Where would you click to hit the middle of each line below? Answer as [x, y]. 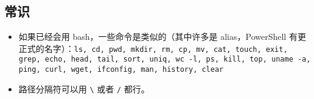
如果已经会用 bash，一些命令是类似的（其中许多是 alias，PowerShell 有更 [162, 37]
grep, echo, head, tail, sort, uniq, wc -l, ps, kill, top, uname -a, [165, 59]
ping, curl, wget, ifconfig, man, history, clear [121, 70]
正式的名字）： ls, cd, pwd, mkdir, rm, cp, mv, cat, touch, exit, [153, 48]
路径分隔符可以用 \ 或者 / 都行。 [84, 88]
